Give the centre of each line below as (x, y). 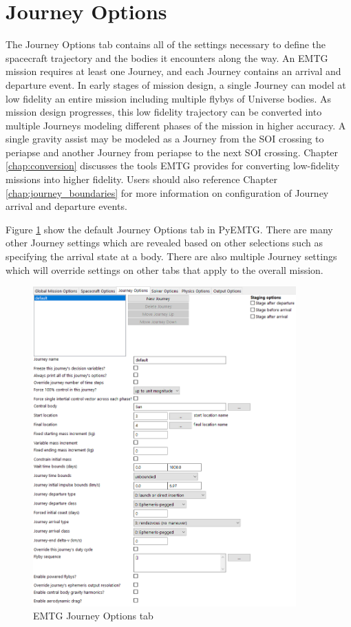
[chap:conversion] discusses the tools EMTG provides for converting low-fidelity (173, 166)
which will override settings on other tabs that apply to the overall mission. (164, 269)
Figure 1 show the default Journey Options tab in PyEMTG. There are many (169, 229)
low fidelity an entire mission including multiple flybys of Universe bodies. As (169, 98)
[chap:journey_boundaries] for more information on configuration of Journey (167, 192)
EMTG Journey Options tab (93, 616)
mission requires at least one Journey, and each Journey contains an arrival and (173, 71)
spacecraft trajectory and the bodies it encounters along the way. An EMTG (167, 57)
